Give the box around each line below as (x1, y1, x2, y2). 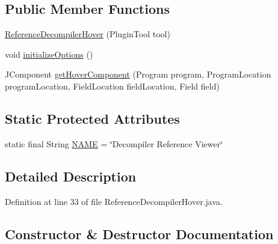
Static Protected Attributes (5, 109, 180, 127)
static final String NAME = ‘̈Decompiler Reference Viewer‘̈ (5, 137, 223, 150)
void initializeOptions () (5, 47, 93, 60)
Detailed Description (5, 166, 137, 185)
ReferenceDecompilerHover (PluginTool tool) (5, 28, 170, 40)
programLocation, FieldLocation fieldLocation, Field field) (5, 79, 220, 92)
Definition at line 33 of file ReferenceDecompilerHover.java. (5, 195, 223, 207)
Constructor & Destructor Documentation (5, 224, 274, 243)
